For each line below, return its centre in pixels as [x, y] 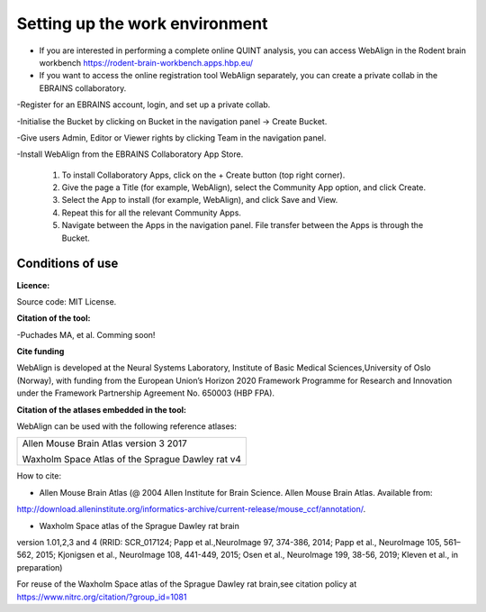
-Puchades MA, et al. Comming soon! [86, 334]
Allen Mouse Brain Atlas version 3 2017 [105, 443]
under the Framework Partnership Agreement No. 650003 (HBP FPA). [145, 393]
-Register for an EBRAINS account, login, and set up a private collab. [144, 105]
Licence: [33, 285]
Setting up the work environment [142, 23]
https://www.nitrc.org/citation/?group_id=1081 [102, 597]
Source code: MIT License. [67, 301]
